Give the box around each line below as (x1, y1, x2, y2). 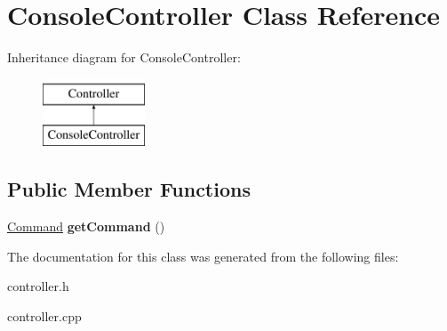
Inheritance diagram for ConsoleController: (7, 48, 241, 67)
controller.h (7, 277, 69, 295)
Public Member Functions (7, 175, 251, 203)
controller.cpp (7, 306, 82, 325)
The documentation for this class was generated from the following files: (7, 246, 399, 265)
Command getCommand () (7, 217, 165, 236)
